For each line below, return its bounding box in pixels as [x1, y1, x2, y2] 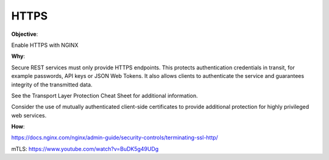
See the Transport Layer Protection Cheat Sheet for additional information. [11, 92, 198, 99]
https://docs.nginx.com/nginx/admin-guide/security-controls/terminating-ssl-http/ [11, 134, 219, 141]
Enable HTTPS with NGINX [11, 41, 79, 49]
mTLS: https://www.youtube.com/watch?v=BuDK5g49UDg [11, 145, 159, 152]
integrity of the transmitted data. [11, 81, 93, 88]
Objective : [11, 30, 38, 38]
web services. [11, 111, 47, 119]
